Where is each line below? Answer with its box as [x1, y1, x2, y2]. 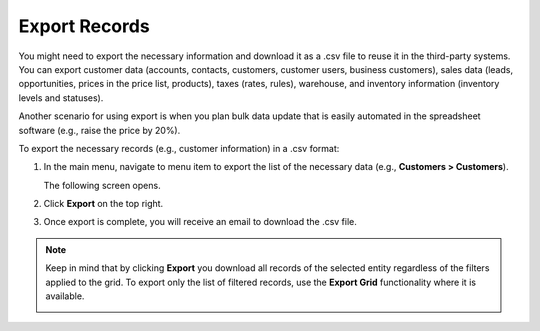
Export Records [18, 15, 150, 37]
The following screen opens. [43, 179, 161, 191]
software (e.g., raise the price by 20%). [18, 124, 181, 136]
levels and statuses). [18, 91, 104, 104]
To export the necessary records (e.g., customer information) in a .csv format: [18, 142, 340, 154]
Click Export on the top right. [43, 198, 164, 210]
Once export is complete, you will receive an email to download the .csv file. [43, 216, 357, 228]
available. [45, 290, 85, 302]
